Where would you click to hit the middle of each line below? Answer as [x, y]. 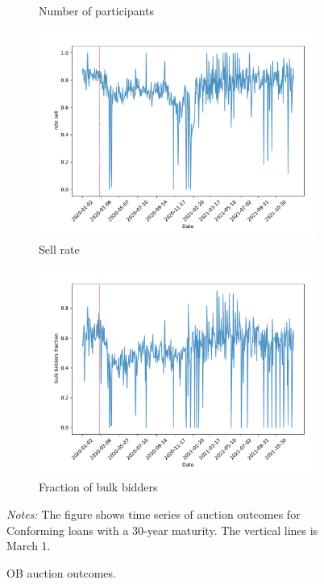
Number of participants [96, 10]
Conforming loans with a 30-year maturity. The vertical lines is [162, 530]
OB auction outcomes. [61, 572]
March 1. [29, 546]
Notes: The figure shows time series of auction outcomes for [154, 514]
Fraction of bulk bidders [98, 487]
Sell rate [59, 249]
